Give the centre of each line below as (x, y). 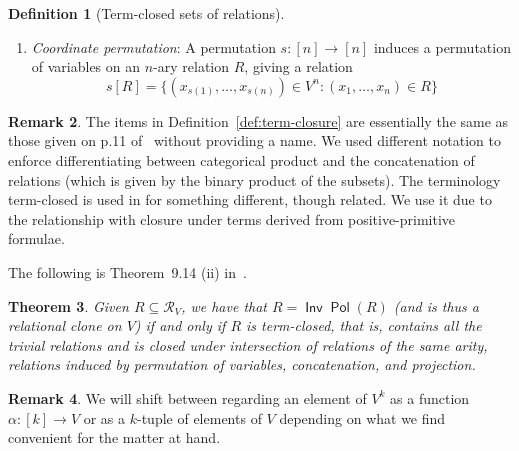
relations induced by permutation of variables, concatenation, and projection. (242, 364)
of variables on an (86, 66)
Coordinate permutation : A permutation (153, 46)
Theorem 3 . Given (68, 305)
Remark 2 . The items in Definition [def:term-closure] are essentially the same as (258, 120)
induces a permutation (442, 46)
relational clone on (65, 325)
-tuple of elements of (199, 417)
